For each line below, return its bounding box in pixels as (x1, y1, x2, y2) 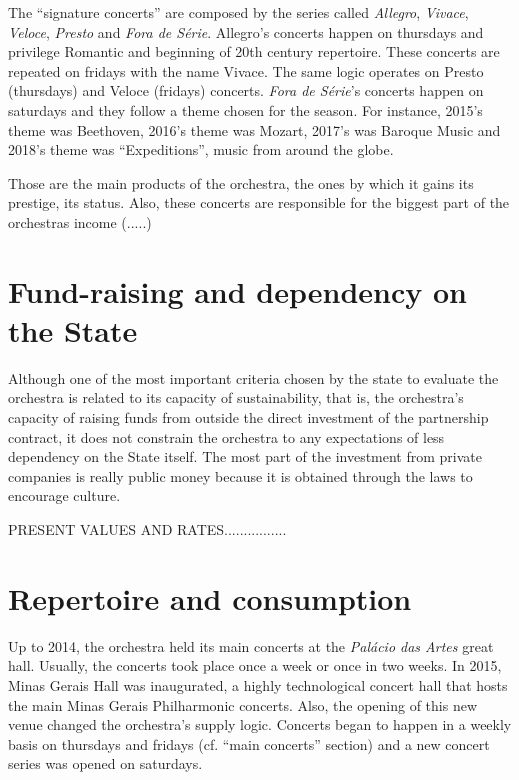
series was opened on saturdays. (8, 753, 203, 774)
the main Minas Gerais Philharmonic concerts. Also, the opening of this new (8, 694, 478, 715)
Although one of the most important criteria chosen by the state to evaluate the (8, 367, 499, 388)
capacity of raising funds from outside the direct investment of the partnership (8, 407, 489, 428)
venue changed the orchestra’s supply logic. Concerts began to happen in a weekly (8, 714, 512, 735)
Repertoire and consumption (8, 577, 412, 618)
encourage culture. (8, 485, 121, 506)
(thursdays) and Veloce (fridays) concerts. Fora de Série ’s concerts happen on (8, 80, 484, 101)
